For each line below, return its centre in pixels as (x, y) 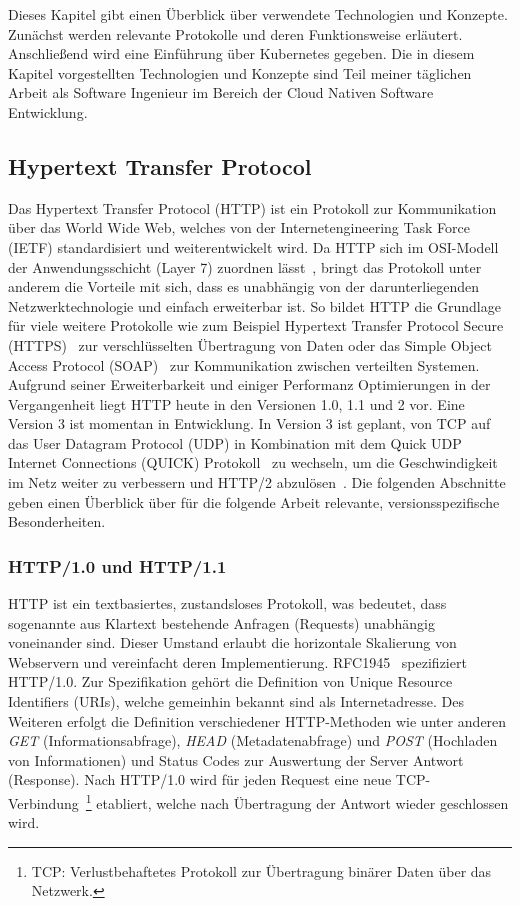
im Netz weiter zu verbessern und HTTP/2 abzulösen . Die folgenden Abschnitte (257, 482)
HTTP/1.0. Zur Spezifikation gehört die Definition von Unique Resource (230, 681)
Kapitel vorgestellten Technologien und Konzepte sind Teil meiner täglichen (240, 72)
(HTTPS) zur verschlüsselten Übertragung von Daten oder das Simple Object (250, 344)
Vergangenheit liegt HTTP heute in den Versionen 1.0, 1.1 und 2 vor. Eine (236, 403)
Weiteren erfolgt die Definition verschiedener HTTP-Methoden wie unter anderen (257, 720)
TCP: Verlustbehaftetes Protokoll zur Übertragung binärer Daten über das (261, 870)
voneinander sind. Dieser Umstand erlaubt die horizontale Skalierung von (232, 642)
